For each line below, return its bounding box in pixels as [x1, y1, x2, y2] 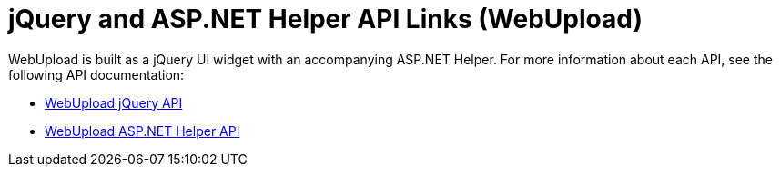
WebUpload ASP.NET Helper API [45, 122, 240, 139]
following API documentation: [8, 66, 185, 82]
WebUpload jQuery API [45, 94, 183, 111]
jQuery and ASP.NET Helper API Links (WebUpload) [8, 4, 643, 34]
